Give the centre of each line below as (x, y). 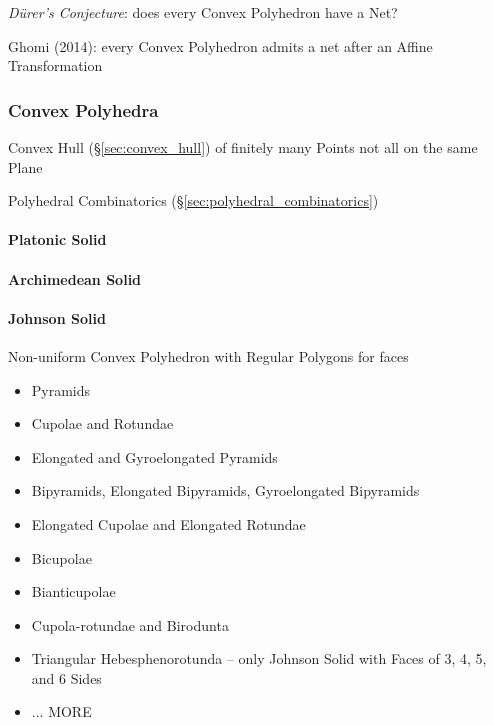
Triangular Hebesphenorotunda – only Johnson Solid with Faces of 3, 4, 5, (259, 658)
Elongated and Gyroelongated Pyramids (154, 456)
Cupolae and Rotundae (102, 423)
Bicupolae (61, 557)
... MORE (61, 711)
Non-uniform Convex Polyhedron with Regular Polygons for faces (208, 355)
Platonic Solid (57, 239)
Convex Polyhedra (83, 109)
